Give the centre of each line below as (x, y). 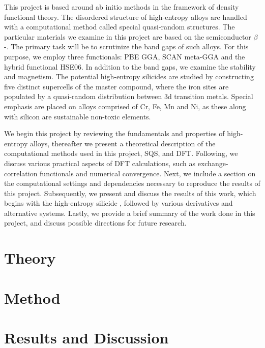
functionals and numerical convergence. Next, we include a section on (148, 173)
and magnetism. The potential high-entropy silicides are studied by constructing (129, 76)
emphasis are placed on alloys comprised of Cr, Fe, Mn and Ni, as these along (125, 106)
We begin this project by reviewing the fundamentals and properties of (114, 133)
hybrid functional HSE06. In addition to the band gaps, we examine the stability (130, 66)
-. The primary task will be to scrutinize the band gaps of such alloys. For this (126, 46)
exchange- (213, 163)
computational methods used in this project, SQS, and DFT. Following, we (121, 153)
